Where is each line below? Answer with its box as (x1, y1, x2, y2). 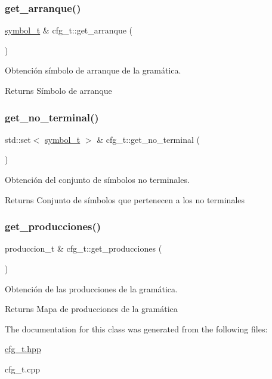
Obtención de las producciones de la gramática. (5, 282, 178, 295)
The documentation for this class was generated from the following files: (5, 322, 268, 335)
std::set (5, 133, 31, 145)
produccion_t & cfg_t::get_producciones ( (5, 242, 162, 255)
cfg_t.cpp (5, 362, 41, 375)
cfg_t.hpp (5, 343, 41, 355)
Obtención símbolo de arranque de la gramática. (5, 64, 181, 77)
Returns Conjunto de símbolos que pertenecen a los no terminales (5, 193, 245, 206)
